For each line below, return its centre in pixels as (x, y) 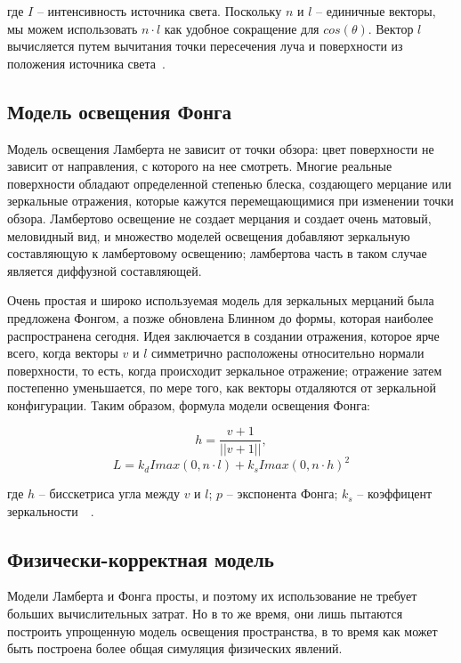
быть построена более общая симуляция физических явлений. (175, 648)
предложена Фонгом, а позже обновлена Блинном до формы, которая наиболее (220, 317)
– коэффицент (395, 493)
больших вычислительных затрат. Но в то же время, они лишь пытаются (205, 614)
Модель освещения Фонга (120, 111)
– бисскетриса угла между (109, 493)
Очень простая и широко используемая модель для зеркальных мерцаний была (221, 300)
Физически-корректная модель (141, 558)
